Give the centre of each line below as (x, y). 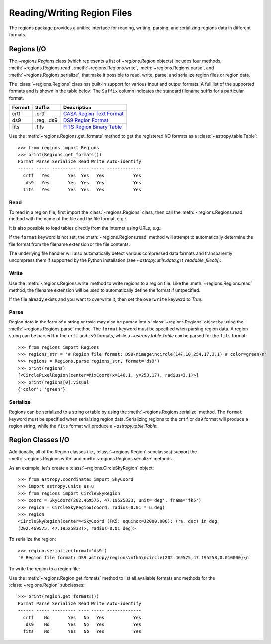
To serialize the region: (33, 539)
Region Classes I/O (39, 440)
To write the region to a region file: (45, 569)
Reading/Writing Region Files (71, 13)
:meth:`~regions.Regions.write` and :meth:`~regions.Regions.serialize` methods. (91, 459)
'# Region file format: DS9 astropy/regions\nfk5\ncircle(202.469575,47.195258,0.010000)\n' (135, 558)
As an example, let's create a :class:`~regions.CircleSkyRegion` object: (82, 468)
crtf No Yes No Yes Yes (82, 617)
